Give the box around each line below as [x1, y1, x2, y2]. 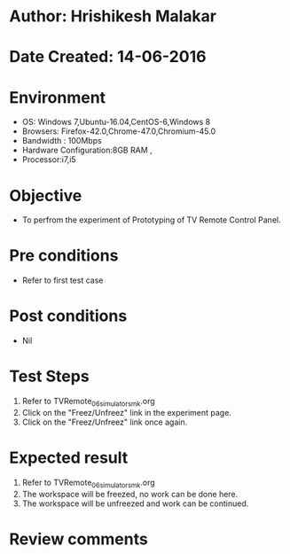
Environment [9, 87, 106, 107]
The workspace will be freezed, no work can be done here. [21, 488, 239, 499]
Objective [9, 185, 82, 206]
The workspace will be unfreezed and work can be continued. [21, 498, 249, 509]
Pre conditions [9, 246, 119, 266]
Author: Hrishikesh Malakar [9, 6, 217, 27]
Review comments [9, 529, 148, 549]
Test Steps [9, 366, 90, 386]
